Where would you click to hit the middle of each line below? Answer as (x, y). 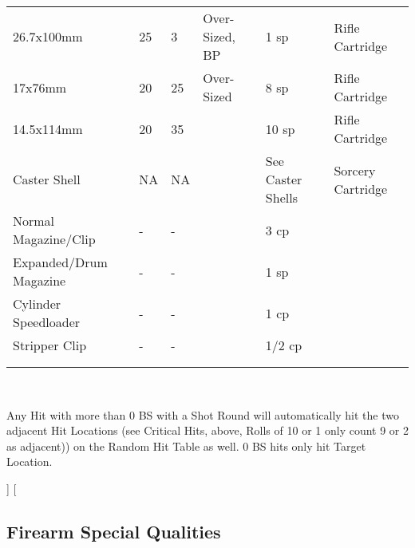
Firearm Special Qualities (114, 531)
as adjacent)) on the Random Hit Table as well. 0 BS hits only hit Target (186, 445)
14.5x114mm (48, 128)
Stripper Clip (50, 345)
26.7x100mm (48, 36)
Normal (34, 221)
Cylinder (37, 304)
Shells (281, 197)
